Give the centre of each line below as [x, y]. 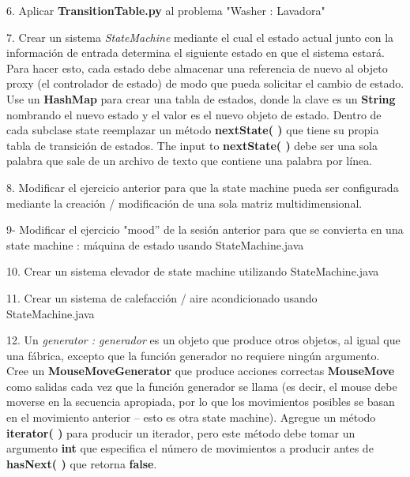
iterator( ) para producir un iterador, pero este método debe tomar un [181, 432]
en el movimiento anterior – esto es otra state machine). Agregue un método [191, 417]
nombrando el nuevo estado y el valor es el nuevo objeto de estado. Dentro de [194, 114]
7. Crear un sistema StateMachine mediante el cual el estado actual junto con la [200, 37]
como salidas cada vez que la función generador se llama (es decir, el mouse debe [202, 386]
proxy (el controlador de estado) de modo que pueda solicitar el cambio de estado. [205, 83]
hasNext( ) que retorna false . [82, 463]
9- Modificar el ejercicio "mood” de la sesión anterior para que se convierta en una [205, 229]
